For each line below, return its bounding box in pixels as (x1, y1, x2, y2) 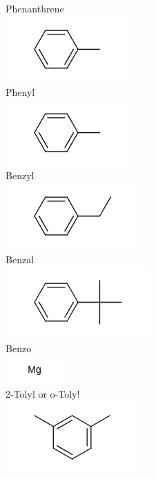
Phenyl (6, 85, 35, 99)
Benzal (6, 252, 35, 266)
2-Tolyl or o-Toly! (6, 386, 80, 400)
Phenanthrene (6, 1, 64, 15)
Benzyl (6, 168, 35, 183)
